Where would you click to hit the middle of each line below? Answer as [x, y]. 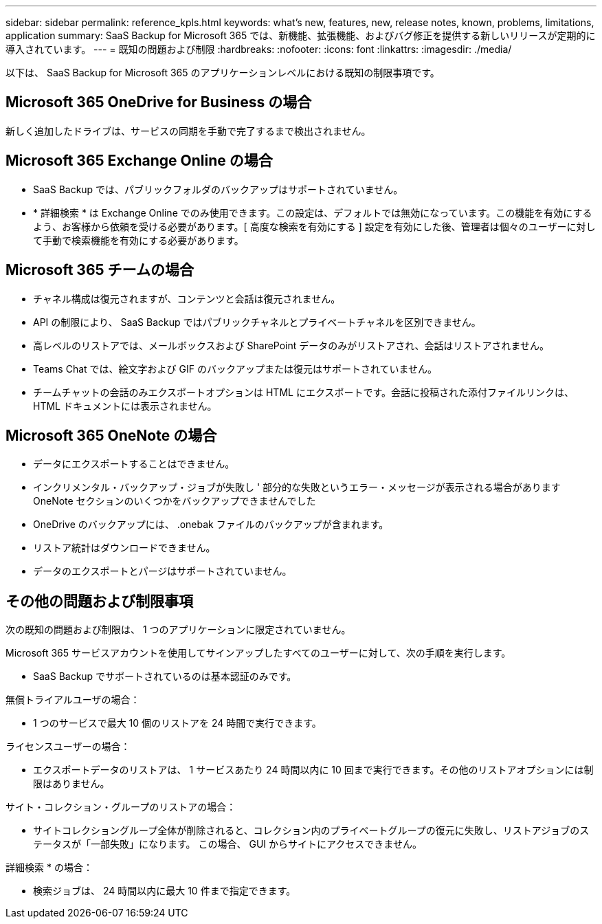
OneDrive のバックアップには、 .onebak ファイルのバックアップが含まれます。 [211, 525]
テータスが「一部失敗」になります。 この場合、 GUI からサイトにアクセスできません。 [227, 844]
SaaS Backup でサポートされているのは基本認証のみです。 [165, 676]
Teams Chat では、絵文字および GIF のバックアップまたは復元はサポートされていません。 [235, 368]
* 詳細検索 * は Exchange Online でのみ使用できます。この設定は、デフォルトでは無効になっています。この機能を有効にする [313, 212]
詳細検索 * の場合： [49, 868]
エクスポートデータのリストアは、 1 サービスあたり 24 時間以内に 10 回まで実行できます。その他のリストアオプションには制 [313, 770]
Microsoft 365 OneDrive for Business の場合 [159, 102]
